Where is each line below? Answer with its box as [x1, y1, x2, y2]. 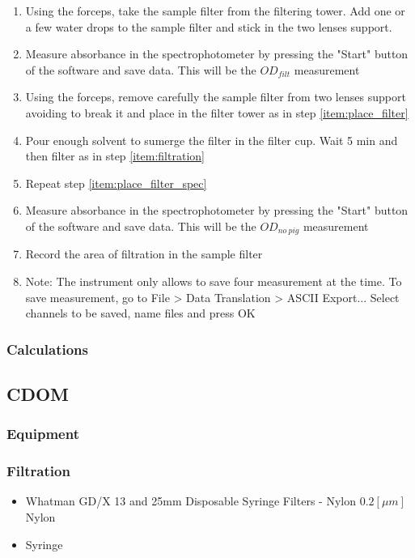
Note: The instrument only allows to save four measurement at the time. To [25, 272, 402, 289]
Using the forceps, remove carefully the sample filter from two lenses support [25, 88, 406, 105]
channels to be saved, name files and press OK [25, 305, 256, 322]
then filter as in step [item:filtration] [25, 147, 205, 164]
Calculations [6, 339, 88, 359]
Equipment [6, 424, 79, 444]
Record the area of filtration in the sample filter [25, 245, 263, 262]
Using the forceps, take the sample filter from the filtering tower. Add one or [25, 2, 405, 19]
